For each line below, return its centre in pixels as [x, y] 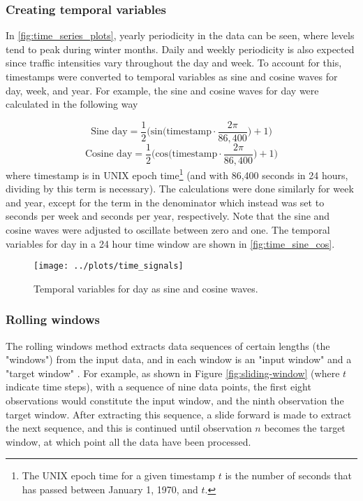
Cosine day [109, 154]
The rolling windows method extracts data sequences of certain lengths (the [168, 345]
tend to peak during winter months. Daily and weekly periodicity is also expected [180, 49]
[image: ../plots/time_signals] [109, 266]
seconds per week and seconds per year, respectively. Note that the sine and [168, 216]
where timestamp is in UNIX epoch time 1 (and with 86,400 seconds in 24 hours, [177, 174]
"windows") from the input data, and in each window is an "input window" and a [179, 359]
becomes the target [305, 428]
